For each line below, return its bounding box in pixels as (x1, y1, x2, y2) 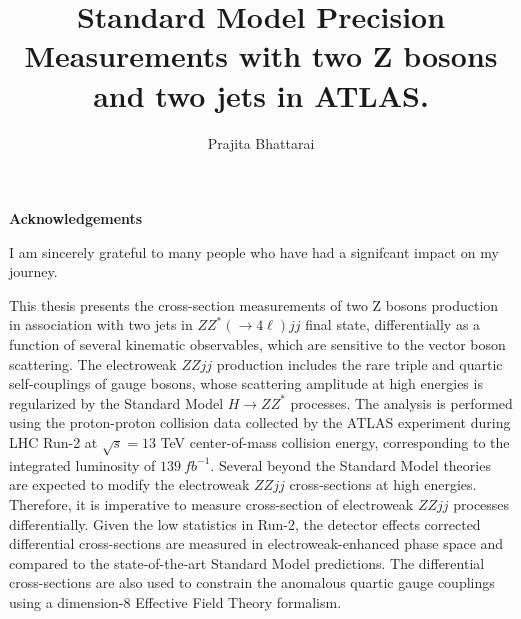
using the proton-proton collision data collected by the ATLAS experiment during (9, 412, 511, 433)
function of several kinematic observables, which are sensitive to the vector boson (9, 334, 506, 355)
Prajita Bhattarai (207, 132, 315, 153)
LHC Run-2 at (9, 432, 98, 453)
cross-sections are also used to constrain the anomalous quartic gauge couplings (9, 572, 495, 593)
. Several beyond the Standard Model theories (210, 454, 491, 475)
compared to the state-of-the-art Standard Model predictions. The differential (9, 552, 485, 573)
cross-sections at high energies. (289, 474, 477, 495)
